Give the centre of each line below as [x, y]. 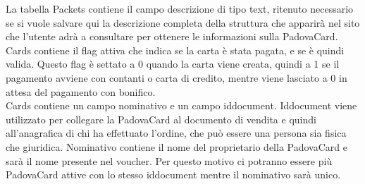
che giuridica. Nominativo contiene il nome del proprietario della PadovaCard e [177, 146]
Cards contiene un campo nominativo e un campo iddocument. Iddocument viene [181, 105]
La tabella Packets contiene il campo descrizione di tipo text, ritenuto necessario [180, 8]
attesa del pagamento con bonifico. [81, 91]
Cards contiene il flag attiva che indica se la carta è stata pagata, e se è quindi [175, 50]
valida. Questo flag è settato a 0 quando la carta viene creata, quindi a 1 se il [173, 64]
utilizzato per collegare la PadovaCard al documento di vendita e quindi [161, 119]
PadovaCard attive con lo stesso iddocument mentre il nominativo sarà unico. [173, 174]
